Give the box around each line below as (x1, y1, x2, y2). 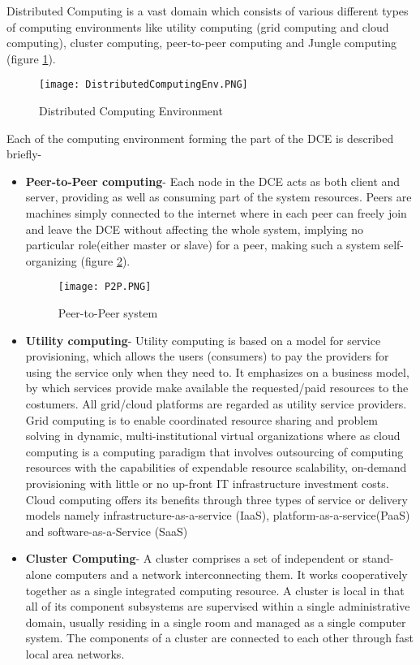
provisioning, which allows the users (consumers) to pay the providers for (25, 348, 389, 365)
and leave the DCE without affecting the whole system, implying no (25, 220, 364, 237)
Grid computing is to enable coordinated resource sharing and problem (25, 411, 379, 428)
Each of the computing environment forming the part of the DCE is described (6, 129, 394, 146)
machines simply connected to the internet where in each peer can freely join (25, 205, 407, 221)
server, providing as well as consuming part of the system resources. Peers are (25, 188, 412, 205)
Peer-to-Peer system (58, 304, 158, 322)
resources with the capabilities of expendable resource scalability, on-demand (25, 459, 407, 476)
